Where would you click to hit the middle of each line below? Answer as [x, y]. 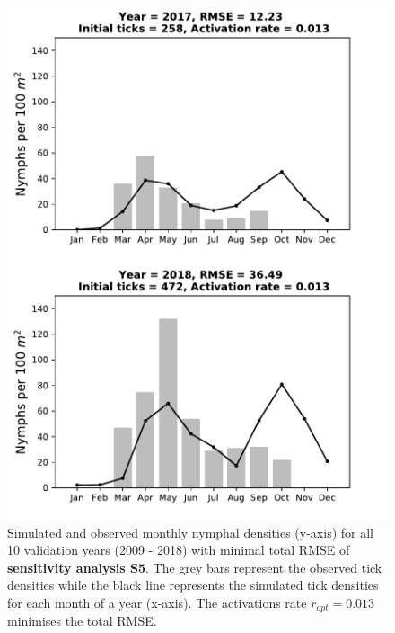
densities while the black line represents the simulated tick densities [193, 585]
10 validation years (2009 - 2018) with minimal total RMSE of [179, 550]
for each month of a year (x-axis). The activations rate [157, 602]
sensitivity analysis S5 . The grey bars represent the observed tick [195, 567]
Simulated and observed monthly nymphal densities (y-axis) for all [190, 532]
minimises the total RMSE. [82, 621]
